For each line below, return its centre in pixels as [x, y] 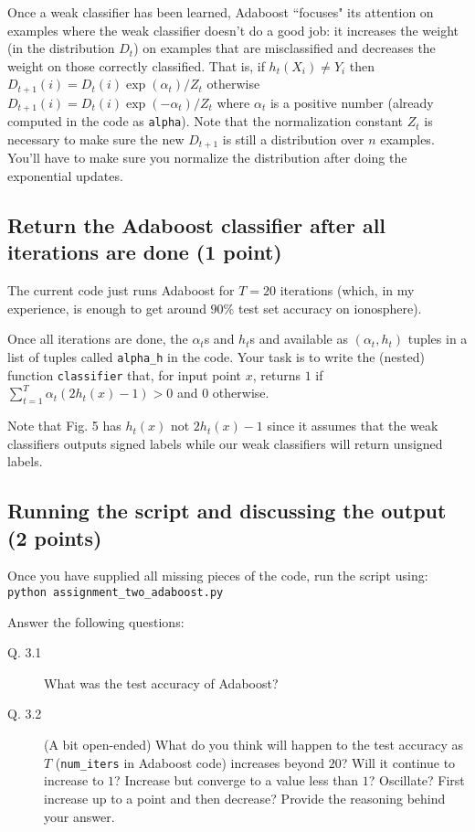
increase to [74, 780]
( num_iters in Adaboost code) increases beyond [190, 762]
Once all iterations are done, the [98, 339]
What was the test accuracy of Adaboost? [161, 683]
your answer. [79, 816]
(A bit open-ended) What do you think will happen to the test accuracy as [254, 745]
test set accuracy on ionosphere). [330, 308]
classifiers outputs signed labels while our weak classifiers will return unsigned [225, 443]
